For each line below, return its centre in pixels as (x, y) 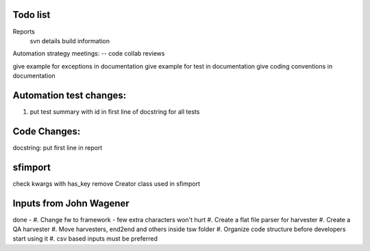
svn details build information (70, 40)
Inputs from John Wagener (71, 203)
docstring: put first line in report (58, 147)
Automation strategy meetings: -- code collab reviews (89, 53)
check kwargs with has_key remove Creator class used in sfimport (107, 183)
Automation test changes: (70, 95)
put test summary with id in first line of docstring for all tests (115, 111)
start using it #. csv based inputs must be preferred (85, 239)
